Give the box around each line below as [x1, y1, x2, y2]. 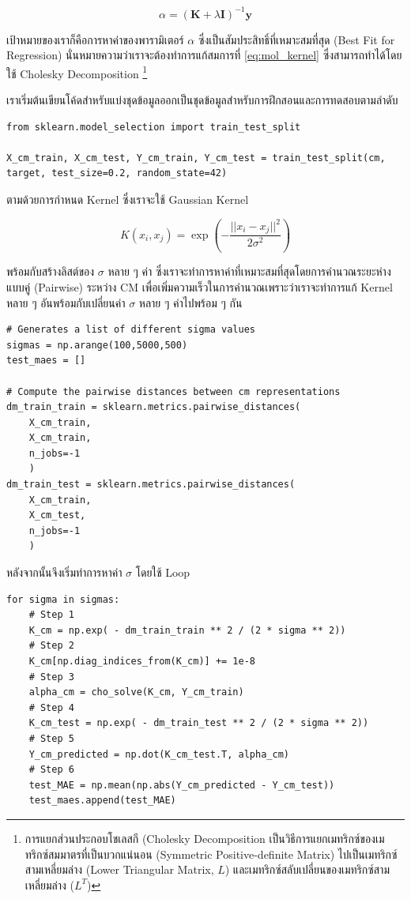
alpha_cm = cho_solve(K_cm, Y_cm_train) [28, 686, 244, 698]
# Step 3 [28, 671, 74, 683]
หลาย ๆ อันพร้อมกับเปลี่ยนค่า [6, 294, 126, 310]
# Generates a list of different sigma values [6, 324, 255, 336]
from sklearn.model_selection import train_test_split [6, 121, 301, 133]
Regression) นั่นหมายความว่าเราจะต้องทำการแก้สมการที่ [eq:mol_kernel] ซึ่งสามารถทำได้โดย [6, 47, 402, 63]
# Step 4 [28, 702, 74, 713]
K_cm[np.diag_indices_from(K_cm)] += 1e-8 [28, 656, 255, 667]
